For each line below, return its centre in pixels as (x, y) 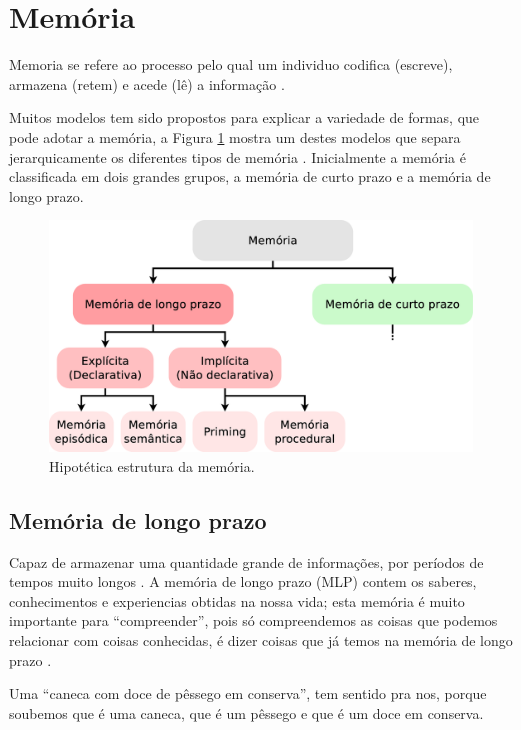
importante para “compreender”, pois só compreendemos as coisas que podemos (253, 620)
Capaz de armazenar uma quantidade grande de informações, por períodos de (246, 561)
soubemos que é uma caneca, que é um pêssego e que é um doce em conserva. (246, 712)
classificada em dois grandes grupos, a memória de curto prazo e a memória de (250, 176)
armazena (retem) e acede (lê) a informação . (147, 83)
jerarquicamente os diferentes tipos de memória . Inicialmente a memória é (237, 156)
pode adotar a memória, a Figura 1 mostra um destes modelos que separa (235, 136)
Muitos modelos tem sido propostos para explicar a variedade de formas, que (244, 117)
